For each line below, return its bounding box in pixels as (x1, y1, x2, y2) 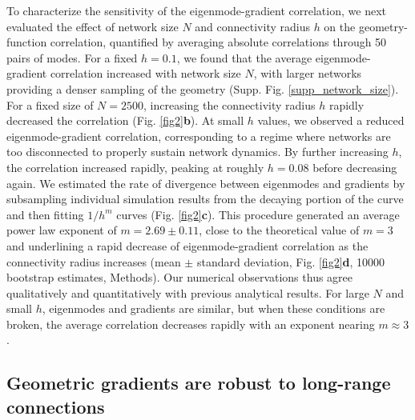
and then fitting (6, 206, 84, 222)
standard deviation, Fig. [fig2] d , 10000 (196, 253, 385, 270)
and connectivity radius (195, 18, 310, 34)
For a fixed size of (6, 96, 94, 113)
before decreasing (312, 158, 397, 175)
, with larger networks (253, 65, 362, 82)
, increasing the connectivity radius (143, 96, 316, 113)
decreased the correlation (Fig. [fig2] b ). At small (6, 112, 244, 129)
